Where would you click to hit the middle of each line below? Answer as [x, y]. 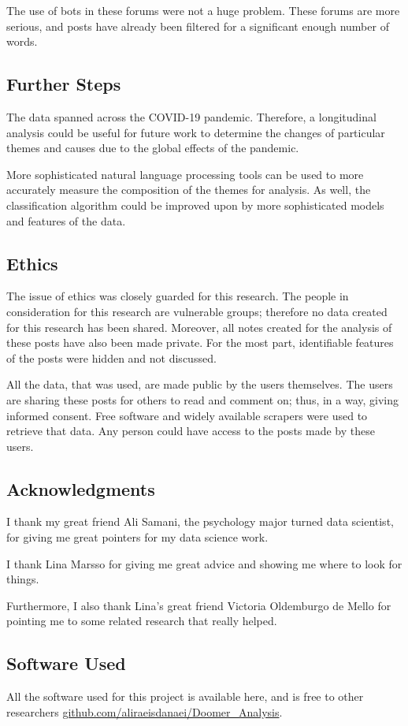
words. [22, 41]
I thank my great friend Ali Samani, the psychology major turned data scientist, [200, 521]
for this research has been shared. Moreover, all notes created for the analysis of [199, 327]
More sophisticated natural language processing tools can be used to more [185, 174]
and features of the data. [66, 220]
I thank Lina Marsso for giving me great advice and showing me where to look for [204, 563]
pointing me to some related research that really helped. [142, 621]
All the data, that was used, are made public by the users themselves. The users [200, 384]
